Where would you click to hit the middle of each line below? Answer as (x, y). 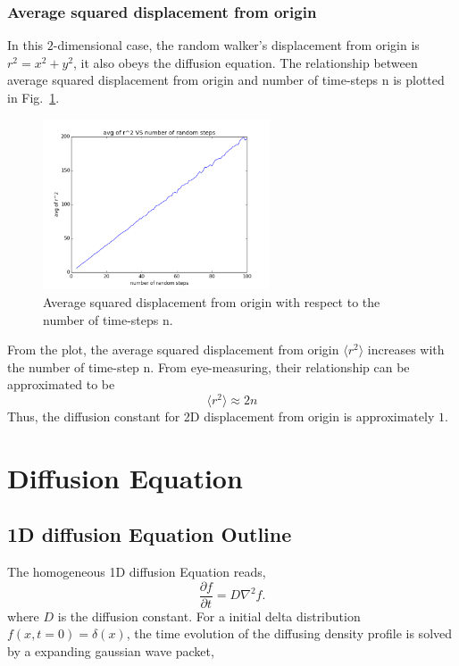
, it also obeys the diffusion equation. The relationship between (246, 62)
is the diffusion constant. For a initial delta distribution (209, 616)
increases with (406, 350)
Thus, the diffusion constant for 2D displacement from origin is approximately (221, 416)
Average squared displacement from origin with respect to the (212, 301)
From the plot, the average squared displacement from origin (173, 350)
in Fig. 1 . (33, 97)
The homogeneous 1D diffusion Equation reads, (137, 572)
